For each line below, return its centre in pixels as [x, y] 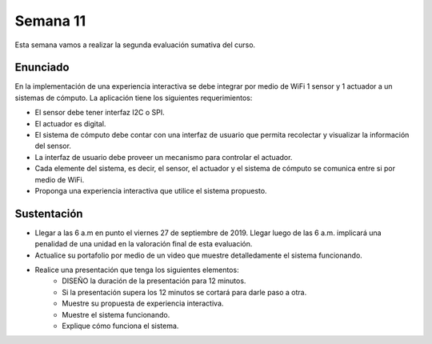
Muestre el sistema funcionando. [116, 314]
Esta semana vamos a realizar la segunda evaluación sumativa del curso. [135, 45]
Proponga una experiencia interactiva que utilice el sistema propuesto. [151, 190]
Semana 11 [50, 21]
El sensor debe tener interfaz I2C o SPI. [100, 113]
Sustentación [49, 213]
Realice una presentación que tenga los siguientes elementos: [137, 270]
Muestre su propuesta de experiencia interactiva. [143, 303]
